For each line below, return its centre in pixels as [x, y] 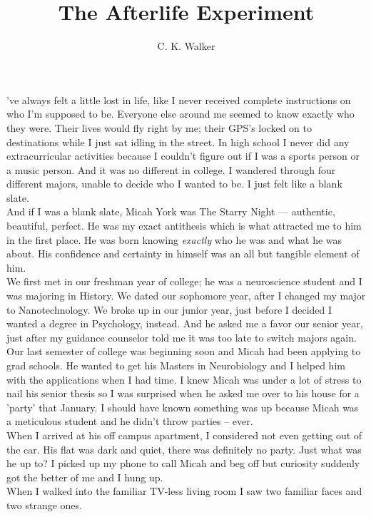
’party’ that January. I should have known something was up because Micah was [183, 407]
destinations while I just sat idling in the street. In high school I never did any [178, 142]
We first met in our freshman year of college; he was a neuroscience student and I [184, 281]
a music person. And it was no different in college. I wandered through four [171, 169]
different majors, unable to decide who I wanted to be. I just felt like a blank [174, 184]
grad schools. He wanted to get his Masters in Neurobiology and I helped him [176, 365]
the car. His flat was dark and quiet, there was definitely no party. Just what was [184, 449]
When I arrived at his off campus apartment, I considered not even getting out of [184, 435]
